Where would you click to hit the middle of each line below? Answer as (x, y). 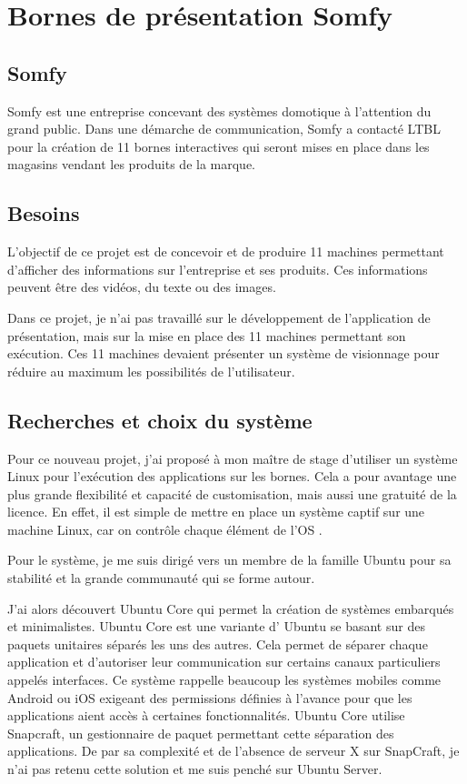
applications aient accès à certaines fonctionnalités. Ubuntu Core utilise (206, 715)
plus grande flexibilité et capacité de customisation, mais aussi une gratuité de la (232, 493)
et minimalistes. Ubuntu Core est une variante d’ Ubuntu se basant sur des (216, 626)
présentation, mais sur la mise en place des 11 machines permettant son (207, 335)
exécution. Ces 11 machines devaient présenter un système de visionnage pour (224, 353)
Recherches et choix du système (160, 420)
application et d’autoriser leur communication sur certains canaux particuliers (224, 662)
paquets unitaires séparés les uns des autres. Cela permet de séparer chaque (218, 643)
